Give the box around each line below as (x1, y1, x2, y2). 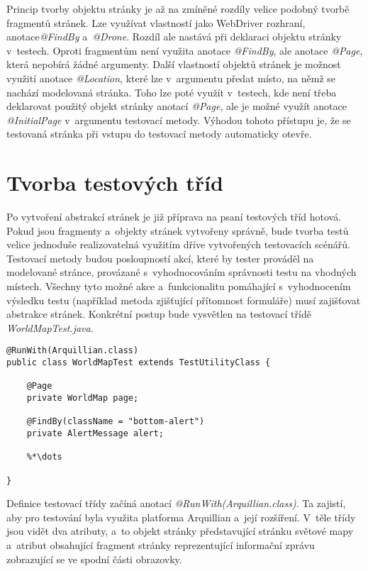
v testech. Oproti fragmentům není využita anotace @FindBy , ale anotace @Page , (6, 43, 363, 57)
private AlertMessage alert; (26, 428, 164, 438)
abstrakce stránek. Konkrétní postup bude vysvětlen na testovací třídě (6, 306, 311, 321)
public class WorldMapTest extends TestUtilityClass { (6, 357, 271, 368)
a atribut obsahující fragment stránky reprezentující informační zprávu (6, 538, 315, 553)
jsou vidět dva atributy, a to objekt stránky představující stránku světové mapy (6, 523, 354, 538)
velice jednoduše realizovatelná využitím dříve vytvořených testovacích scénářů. (6, 237, 350, 252)
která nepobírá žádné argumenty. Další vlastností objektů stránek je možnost (6, 57, 341, 72)
